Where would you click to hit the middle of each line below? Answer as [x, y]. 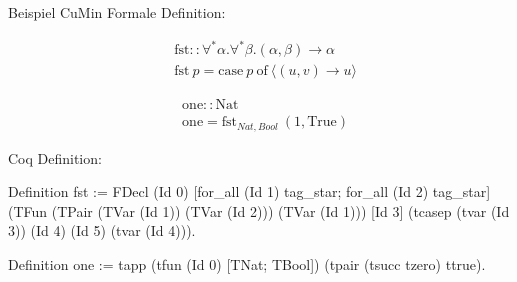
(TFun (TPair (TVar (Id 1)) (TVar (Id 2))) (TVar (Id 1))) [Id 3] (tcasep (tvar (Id [259, 210]
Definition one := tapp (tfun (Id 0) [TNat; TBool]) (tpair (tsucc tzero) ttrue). [247, 264]
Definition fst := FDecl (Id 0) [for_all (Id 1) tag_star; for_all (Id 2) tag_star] [249, 191]
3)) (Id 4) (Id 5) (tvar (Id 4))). [102, 230]
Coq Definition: [55, 157]
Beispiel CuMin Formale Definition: [117, 12]
